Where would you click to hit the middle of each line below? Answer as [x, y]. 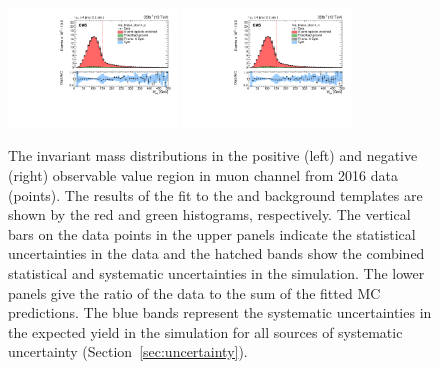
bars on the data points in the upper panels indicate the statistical [212, 233]
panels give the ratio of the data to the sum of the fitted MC [194, 292]
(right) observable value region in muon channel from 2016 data [203, 175]
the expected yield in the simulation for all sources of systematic [205, 331]
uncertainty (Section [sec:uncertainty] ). [128, 351]
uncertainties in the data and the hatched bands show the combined [216, 253]
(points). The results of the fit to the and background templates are [215, 194]
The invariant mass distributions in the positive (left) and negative [213, 155]
